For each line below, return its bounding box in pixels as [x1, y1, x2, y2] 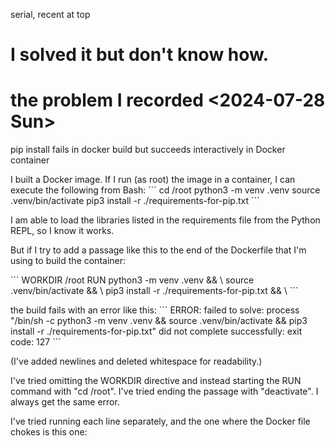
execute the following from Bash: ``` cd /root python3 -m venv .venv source [10, 184, 321, 196]
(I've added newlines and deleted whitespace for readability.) [10, 355, 263, 368]
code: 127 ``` [10, 336, 62, 348]
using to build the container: [10, 255, 127, 267]
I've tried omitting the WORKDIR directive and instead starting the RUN [10, 375, 302, 387]
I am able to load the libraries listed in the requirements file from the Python [10, 214, 321, 226]
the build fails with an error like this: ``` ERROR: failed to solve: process [10, 304, 300, 316]
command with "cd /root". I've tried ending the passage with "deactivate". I [10, 385, 319, 398]
